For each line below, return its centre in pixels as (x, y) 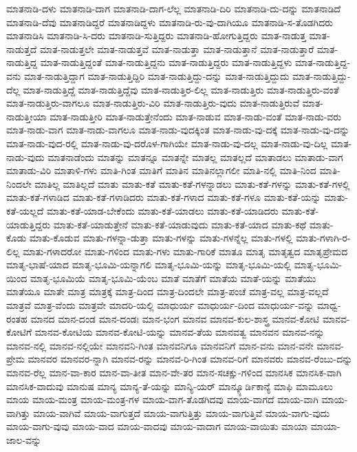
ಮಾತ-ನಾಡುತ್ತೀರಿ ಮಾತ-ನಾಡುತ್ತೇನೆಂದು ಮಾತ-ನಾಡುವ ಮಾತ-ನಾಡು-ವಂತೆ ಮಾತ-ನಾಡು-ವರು (196, 116)
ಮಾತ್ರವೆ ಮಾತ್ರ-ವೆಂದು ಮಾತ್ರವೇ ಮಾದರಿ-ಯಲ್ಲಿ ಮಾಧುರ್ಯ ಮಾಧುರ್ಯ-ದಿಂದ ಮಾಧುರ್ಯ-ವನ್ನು (160, 305)
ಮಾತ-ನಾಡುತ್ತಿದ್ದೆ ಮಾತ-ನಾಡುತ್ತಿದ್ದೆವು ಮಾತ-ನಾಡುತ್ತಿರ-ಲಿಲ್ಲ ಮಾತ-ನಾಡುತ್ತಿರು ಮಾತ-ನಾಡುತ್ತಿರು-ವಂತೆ (181, 89)
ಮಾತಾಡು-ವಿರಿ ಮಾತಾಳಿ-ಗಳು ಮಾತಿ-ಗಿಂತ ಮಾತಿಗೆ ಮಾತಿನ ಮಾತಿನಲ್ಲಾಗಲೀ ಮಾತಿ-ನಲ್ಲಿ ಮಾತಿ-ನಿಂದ (161, 170)
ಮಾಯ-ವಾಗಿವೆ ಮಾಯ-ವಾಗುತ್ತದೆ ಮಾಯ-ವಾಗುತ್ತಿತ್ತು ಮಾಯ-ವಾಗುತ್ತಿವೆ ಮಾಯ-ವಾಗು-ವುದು (182, 412)
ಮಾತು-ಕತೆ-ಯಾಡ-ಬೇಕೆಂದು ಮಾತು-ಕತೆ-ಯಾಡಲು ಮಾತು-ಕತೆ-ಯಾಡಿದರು (162, 210)
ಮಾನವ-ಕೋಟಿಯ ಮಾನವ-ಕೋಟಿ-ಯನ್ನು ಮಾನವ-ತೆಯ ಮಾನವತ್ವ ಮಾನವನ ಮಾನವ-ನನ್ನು (180, 332)
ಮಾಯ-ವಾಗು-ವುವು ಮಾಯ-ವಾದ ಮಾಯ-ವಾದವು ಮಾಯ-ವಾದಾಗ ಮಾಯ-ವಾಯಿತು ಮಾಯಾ (157, 426)
